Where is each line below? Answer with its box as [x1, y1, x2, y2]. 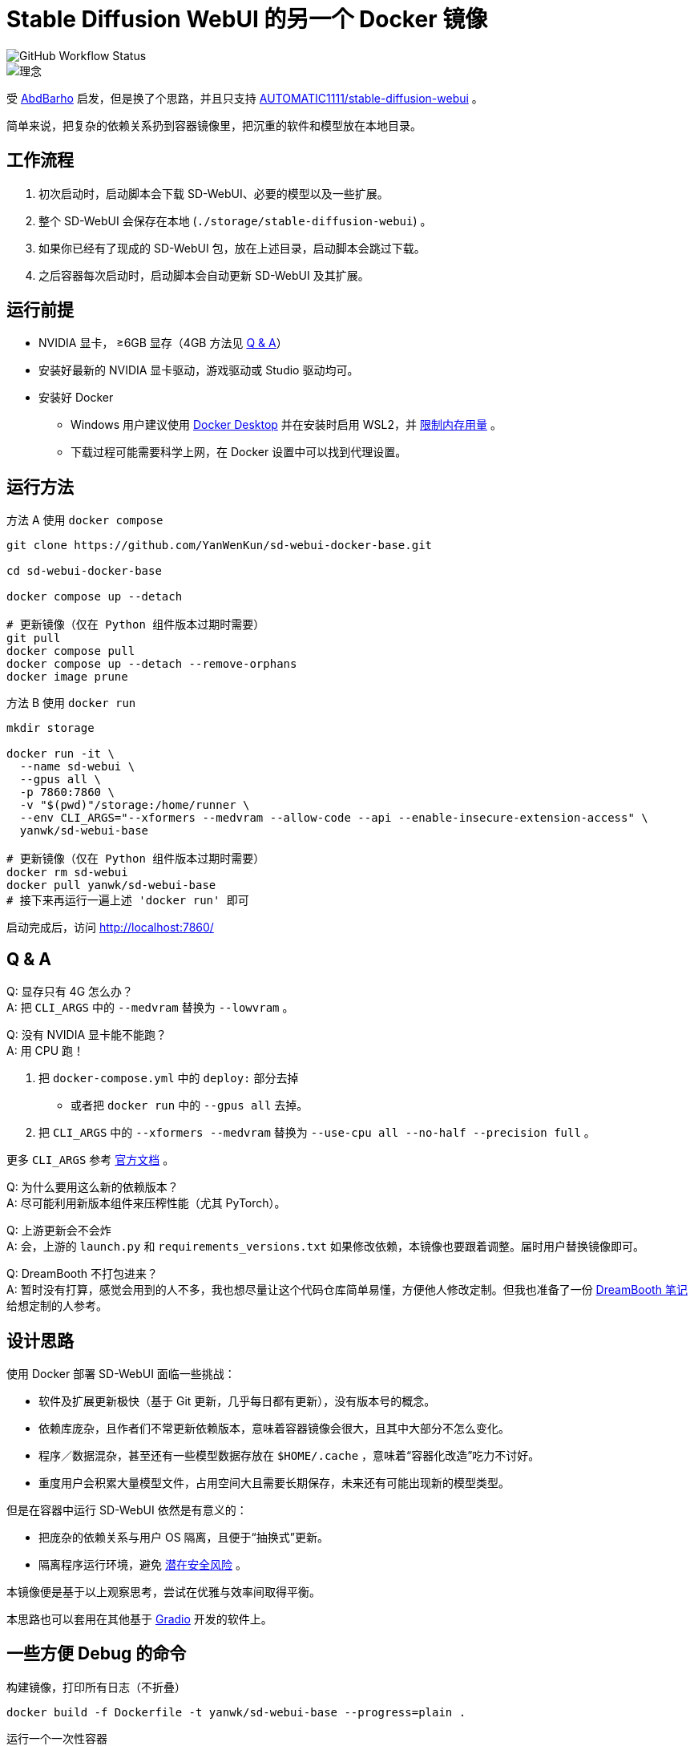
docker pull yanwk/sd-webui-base [6, 879, 216, 892]
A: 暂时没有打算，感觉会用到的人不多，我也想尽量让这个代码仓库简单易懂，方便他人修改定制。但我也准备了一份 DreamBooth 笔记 [6, 1283, 688, 1297]
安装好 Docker [38, 390, 114, 405]
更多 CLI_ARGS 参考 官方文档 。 [6, 1153, 175, 1167]
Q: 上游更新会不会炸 [6, 1223, 111, 1238]
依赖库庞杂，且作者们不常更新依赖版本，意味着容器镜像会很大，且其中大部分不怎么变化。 [38, 1421, 510, 1435]
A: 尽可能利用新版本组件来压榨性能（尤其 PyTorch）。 [6, 1196, 286, 1210]
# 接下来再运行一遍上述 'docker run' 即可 [6, 894, 249, 907]
